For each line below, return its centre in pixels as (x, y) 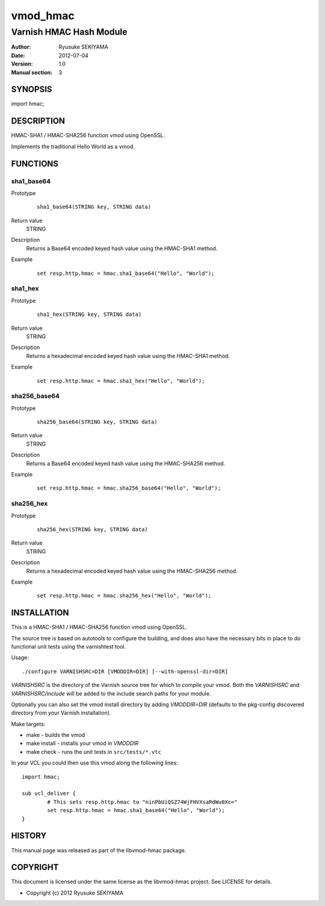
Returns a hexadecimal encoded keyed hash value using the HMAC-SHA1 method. (128, 356)
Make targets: (28, 724)
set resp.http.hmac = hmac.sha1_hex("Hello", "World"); (121, 381)
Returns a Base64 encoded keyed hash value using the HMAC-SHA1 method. (122, 248)
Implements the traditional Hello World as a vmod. (73, 146)
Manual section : (32, 72)
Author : (21, 47)
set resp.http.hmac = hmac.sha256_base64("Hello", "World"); (129, 488)
